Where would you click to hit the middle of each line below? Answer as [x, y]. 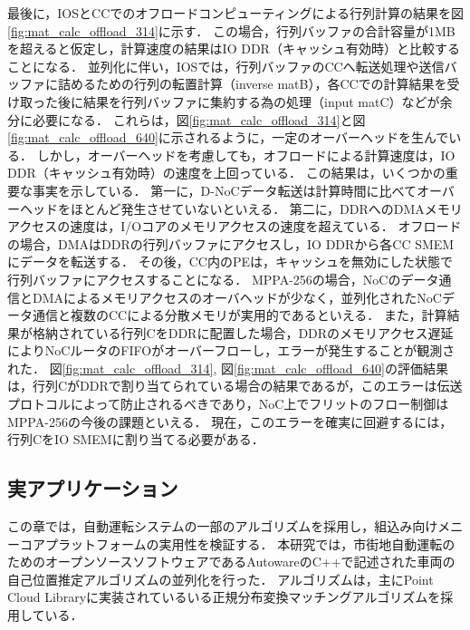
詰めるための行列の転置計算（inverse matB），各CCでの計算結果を [252, 84]
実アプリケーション [93, 488]
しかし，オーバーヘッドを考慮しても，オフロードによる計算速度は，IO [246, 155]
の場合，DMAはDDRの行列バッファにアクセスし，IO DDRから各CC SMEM [231, 243]
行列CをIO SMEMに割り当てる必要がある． [136, 439]
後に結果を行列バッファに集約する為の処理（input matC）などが [249, 101]
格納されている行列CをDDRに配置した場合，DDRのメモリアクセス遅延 [243, 332]
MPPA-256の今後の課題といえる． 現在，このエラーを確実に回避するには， [230, 421]
